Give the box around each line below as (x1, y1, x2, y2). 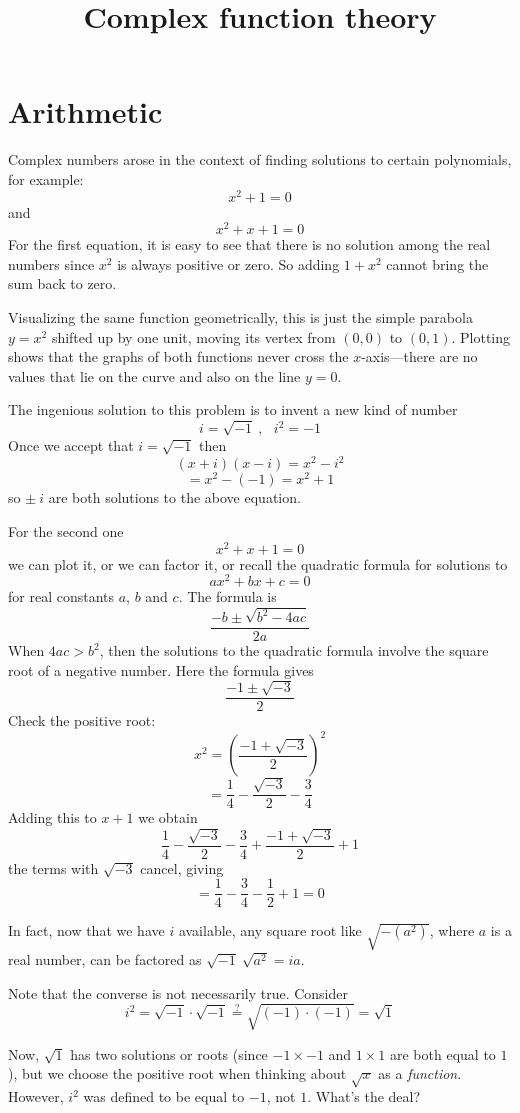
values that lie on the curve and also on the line (8, 365, 301, 386)
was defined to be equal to (83, 1086, 245, 1107)
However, (8, 1086, 64, 1107)
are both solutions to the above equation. (48, 487, 301, 508)
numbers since (8, 253, 95, 274)
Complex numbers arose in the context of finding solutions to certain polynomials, (8, 149, 512, 170)
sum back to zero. (8, 273, 117, 294)
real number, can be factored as (8, 949, 202, 970)
